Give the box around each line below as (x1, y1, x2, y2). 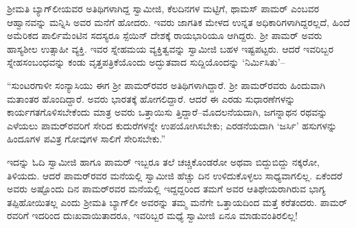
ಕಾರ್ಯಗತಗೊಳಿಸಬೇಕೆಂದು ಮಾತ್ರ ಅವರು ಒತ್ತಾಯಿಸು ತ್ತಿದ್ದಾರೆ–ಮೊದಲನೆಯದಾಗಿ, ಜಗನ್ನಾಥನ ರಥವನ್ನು (7, 105, 328, 119)
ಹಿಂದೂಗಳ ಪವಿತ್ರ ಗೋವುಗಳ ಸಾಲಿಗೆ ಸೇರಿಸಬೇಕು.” (7, 131, 166, 146)
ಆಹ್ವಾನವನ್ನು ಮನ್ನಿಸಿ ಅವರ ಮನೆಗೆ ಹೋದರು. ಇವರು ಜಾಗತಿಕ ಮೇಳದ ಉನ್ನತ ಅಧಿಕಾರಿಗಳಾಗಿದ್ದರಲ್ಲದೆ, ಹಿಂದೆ (7, 14, 351, 29)
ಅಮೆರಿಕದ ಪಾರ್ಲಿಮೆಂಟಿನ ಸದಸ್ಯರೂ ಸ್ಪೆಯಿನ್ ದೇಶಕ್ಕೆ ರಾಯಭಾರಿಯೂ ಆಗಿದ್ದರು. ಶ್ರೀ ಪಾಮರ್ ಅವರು (7, 28, 322, 42)
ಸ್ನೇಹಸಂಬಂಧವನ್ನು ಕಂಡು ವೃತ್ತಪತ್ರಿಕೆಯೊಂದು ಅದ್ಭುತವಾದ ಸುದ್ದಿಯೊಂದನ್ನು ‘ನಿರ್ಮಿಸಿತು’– (7, 55, 285, 69)
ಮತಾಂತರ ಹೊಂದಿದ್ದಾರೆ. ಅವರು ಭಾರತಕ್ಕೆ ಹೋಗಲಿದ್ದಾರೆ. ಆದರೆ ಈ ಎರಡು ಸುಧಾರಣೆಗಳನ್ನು (7, 91, 296, 105)
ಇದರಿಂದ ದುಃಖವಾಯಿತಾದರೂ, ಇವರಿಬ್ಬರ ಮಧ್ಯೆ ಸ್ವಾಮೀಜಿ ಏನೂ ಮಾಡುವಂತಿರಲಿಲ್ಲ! (32, 208, 298, 223)
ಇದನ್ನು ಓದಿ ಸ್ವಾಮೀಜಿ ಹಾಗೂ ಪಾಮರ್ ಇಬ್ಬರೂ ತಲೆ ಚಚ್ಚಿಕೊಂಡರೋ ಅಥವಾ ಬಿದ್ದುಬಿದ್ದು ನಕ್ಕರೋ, (7, 154, 320, 168)
